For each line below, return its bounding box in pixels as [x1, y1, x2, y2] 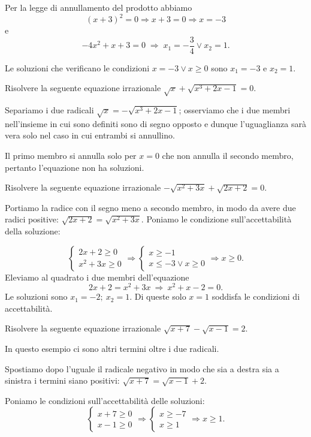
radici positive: [5, 213, 59, 225]
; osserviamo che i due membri [179, 104, 291, 116]
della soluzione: [5, 225, 61, 237]
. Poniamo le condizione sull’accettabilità [141, 213, 292, 225]
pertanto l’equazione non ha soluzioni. [5, 161, 144, 173]
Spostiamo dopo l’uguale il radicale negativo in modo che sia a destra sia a [5, 362, 279, 375]
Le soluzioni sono [5, 290, 68, 303]
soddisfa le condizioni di [212, 290, 300, 303]
